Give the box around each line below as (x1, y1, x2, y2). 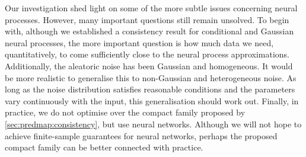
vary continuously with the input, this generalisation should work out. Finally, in (5, 94, 299, 107)
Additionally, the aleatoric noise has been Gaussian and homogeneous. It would (5, 59, 293, 72)
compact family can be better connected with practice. (5, 141, 203, 153)
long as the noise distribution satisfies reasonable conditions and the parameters (5, 83, 295, 95)
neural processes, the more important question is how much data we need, (5, 36, 274, 49)
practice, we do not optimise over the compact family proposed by (5, 106, 246, 118)
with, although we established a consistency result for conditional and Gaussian (5, 25, 294, 37)
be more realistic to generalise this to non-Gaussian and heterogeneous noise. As (5, 71, 297, 84)
